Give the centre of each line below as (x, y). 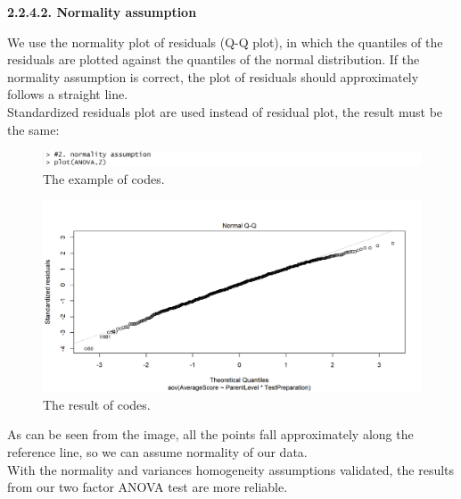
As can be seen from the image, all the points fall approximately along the (210, 434)
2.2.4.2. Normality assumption (102, 12)
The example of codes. (104, 178)
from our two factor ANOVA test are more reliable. (148, 487)
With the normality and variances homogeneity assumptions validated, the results (231, 469)
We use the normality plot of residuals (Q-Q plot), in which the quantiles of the (225, 42)
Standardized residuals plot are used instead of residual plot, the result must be (225, 111)
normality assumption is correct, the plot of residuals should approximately (213, 76)
